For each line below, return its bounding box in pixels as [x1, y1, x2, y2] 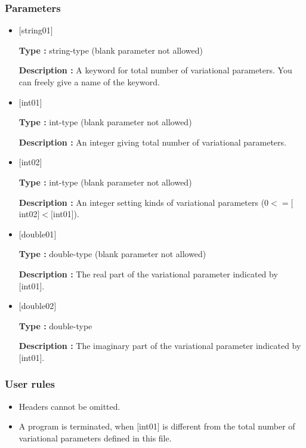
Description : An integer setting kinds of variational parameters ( [18, 196, 265, 208]
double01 [21, 227, 54, 240]
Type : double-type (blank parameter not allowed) [18, 248, 206, 260]
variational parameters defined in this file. [18, 431, 172, 444]
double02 [21, 299, 54, 312]
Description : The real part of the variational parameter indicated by [18, 267, 278, 280]
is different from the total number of [162, 420, 295, 432]
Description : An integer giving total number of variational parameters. [18, 135, 286, 148]
